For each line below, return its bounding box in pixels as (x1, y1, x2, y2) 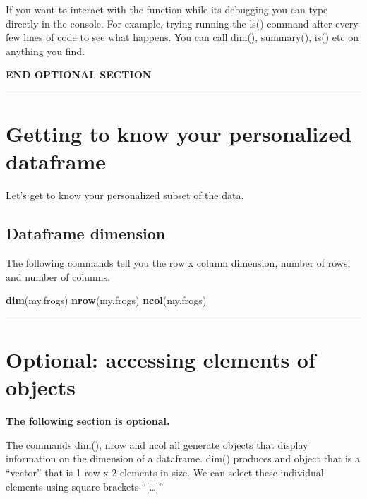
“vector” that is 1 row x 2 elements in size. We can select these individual (6, 464, 324, 479)
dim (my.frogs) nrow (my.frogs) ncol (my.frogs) (6, 293, 207, 308)
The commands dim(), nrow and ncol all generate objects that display (6, 437, 308, 452)
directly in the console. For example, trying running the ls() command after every (6, 16, 359, 30)
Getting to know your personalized (6, 119, 352, 148)
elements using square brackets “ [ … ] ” (6, 479, 164, 493)
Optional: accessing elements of (6, 345, 315, 374)
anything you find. (6, 43, 85, 58)
